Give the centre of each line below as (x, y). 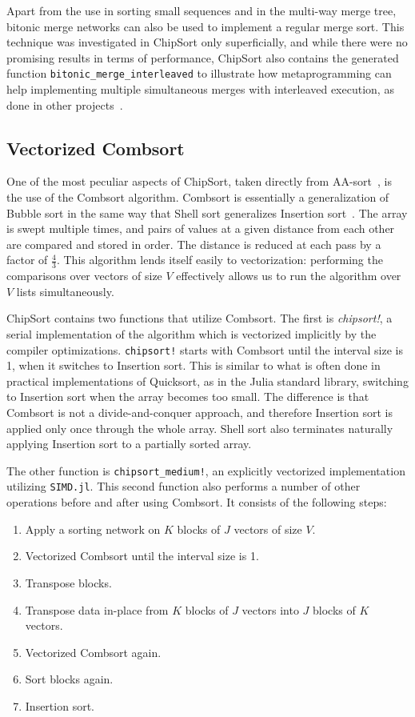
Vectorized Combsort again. (93, 652)
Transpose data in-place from (97, 609)
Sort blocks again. (69, 679)
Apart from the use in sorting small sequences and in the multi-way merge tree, (202, 10)
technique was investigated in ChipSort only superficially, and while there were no (207, 42)
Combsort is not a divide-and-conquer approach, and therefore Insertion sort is (200, 413)
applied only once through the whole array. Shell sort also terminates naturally (200, 428)
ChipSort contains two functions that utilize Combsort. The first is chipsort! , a (200, 318)
